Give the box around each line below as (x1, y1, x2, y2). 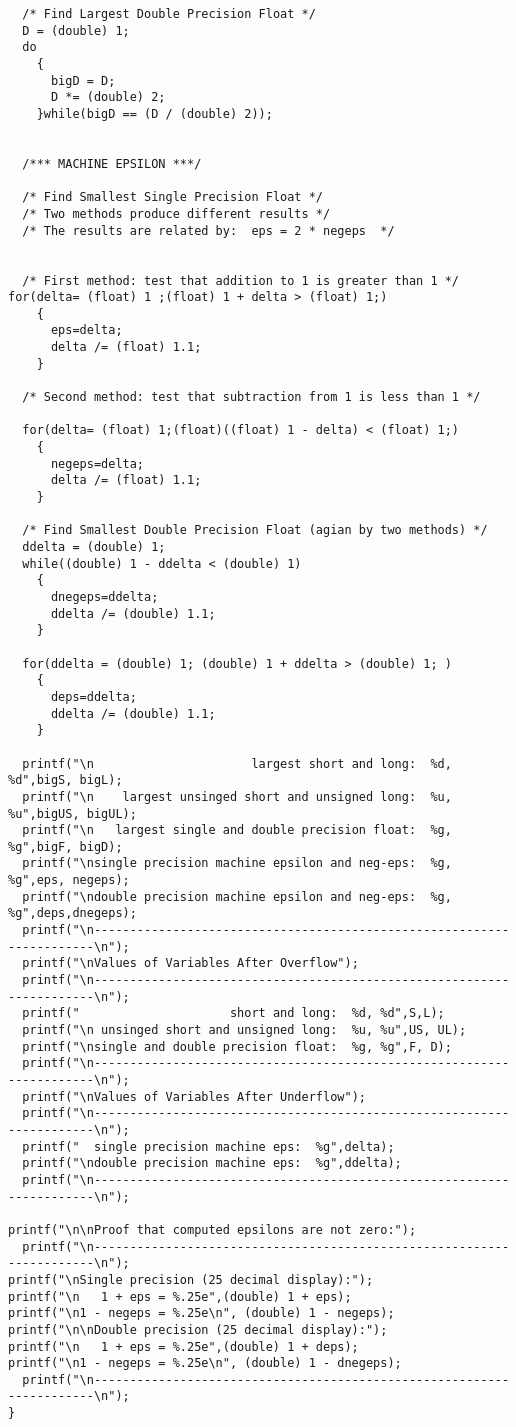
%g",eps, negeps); (8, 873, 130, 888)
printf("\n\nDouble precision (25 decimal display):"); (8, 1322, 388, 1337)
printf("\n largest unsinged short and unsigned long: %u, (22, 789, 452, 804)
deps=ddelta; (50, 689, 137, 704)
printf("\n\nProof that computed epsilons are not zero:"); (8, 1222, 417, 1237)
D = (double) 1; (22, 23, 130, 38)
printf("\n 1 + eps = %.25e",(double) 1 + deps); (8, 1339, 359, 1354)
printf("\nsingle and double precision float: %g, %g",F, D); (22, 1039, 452, 1054)
